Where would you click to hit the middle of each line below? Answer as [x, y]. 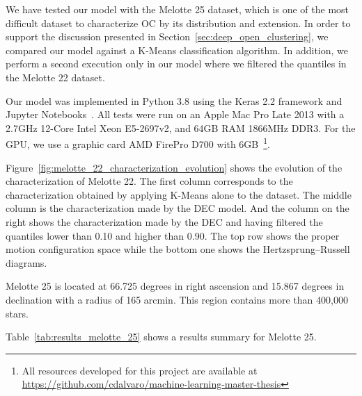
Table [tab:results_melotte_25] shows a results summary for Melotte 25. [161, 337]
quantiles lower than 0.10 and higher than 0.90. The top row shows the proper [173, 235]
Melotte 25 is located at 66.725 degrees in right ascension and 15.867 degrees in [175, 286]
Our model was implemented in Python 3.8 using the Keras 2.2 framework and [174, 100]
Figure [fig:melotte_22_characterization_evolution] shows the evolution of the [174, 167]
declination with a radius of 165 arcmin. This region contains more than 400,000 [177, 299]
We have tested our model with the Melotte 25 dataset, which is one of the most [178, 9]
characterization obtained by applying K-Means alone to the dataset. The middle [179, 194]
